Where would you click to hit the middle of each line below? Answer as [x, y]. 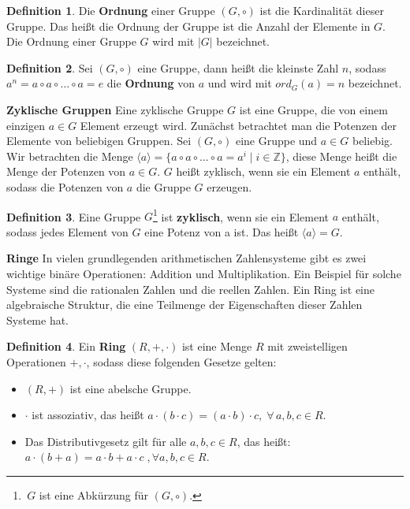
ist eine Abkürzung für [94, 494]
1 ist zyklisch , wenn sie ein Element [241, 215]
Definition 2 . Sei [50, 67]
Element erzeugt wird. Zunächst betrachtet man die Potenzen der [239, 125]
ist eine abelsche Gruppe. [130, 388]
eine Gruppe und [276, 141]
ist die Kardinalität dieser [322, 10]
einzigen [26, 125]
